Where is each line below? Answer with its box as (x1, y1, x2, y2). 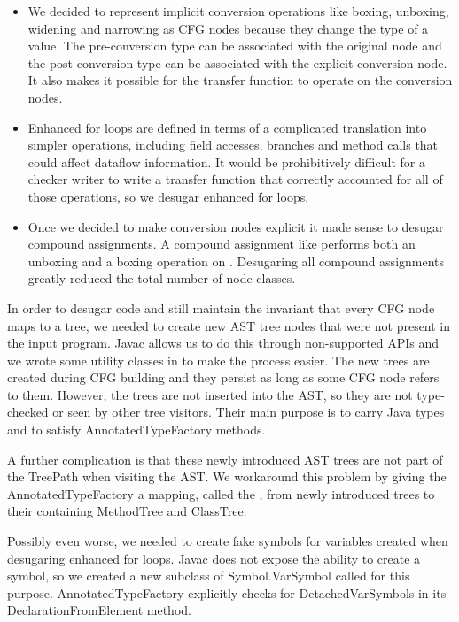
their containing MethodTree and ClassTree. (7, 502, 247, 520)
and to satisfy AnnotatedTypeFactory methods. (7, 420, 266, 439)
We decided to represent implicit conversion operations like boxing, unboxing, (27, 2, 449, 19)
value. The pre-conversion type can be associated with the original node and (27, 36, 442, 55)
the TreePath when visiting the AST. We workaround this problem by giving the (7, 467, 447, 486)
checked (7, 403, 49, 421)
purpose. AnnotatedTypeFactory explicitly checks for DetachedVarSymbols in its (7, 583, 447, 602)
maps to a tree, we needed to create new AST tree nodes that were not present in (7, 316, 451, 334)
